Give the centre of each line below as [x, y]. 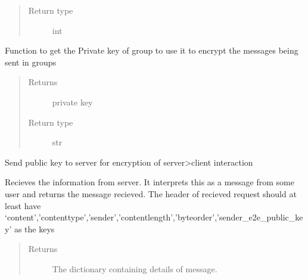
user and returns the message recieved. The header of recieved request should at [151, 193]
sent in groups [31, 62]
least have [23, 205]
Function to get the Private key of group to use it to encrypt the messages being [152, 50]
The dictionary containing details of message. [135, 268]
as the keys [34, 228]
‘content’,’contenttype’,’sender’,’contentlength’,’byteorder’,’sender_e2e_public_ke [154, 217]
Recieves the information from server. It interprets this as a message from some [150, 182]
